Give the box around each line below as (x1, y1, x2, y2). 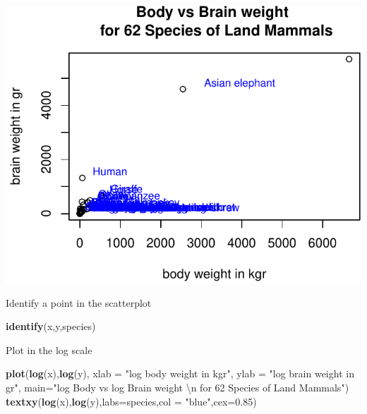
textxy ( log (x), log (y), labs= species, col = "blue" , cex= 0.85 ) (6, 394, 257, 408)
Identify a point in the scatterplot (6, 295, 152, 310)
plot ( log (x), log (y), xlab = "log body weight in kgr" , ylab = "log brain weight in (6, 366, 354, 381)
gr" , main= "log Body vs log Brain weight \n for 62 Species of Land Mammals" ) (6, 379, 349, 394)
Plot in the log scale (6, 342, 92, 357)
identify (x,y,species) (6, 319, 96, 334)
